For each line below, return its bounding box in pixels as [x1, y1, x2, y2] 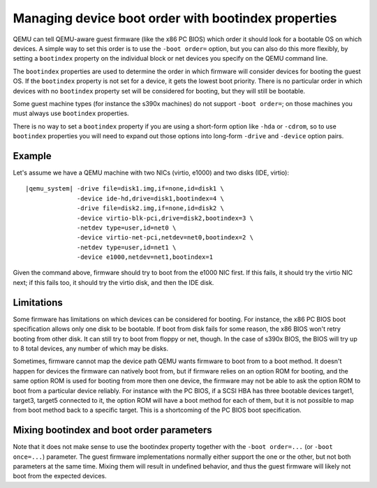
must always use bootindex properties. [13, 109, 129, 118]
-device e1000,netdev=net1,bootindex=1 [77, 253, 213, 261]
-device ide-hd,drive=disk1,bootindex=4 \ [77, 194, 225, 202]
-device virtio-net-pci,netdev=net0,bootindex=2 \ [77, 234, 254, 242]
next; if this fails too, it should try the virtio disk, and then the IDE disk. [13, 278, 214, 286]
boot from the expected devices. [13, 472, 108, 480]
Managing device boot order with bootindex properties [13, 10, 337, 26]
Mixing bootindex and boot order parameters [13, 424, 212, 436]
